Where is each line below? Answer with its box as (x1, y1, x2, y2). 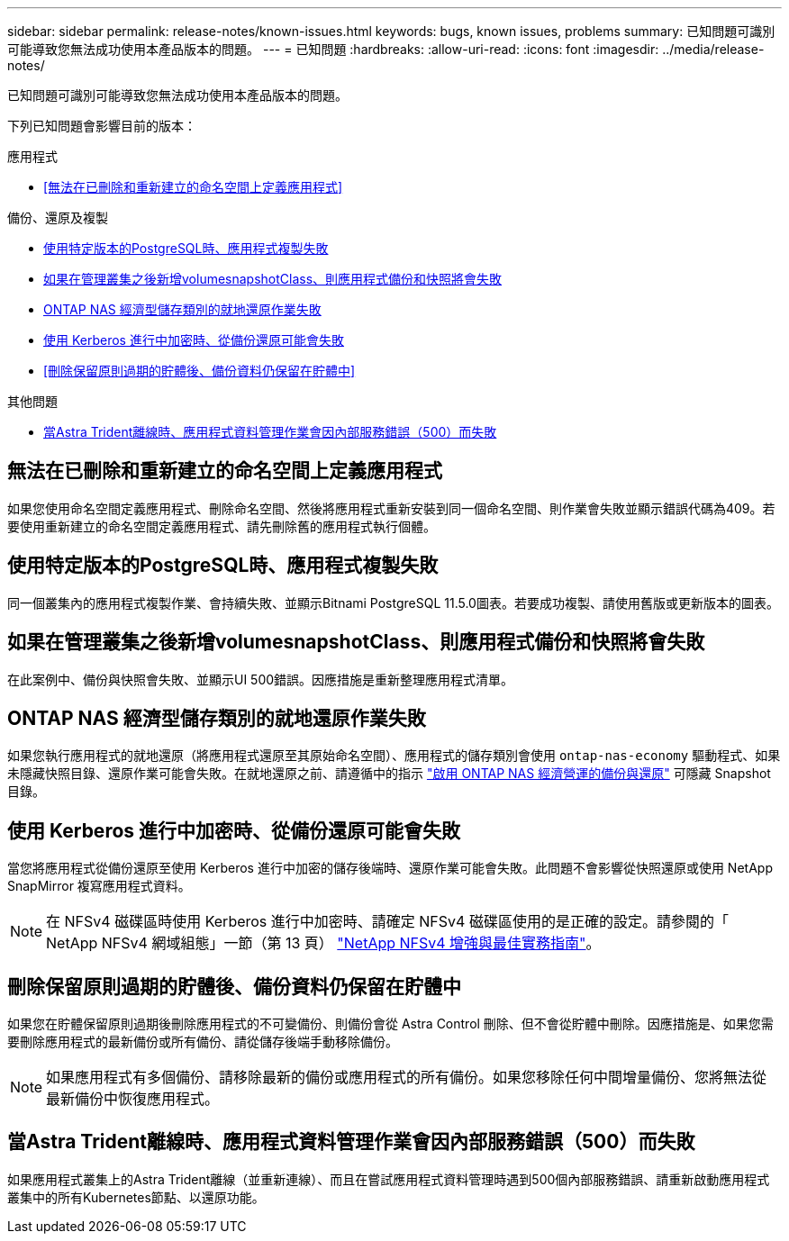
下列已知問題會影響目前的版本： (7, 118, 196, 133)
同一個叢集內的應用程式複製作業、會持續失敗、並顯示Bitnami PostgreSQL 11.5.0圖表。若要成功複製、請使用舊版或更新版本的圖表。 (7, 594, 779, 611)
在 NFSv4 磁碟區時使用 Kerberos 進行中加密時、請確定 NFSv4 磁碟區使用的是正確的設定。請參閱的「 (46, 912, 729, 931)
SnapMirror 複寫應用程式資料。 (7, 878, 191, 894)
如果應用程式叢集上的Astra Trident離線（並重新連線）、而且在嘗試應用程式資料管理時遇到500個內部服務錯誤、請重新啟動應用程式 (7, 1171, 770, 1187)
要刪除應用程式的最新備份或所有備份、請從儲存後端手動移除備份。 (7, 1034, 398, 1050)
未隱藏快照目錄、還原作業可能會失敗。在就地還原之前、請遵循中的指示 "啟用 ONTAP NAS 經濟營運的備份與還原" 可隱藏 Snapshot (7, 765, 771, 782)
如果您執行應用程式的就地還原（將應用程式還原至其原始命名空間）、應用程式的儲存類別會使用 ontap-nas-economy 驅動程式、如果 (7, 747, 781, 764)
